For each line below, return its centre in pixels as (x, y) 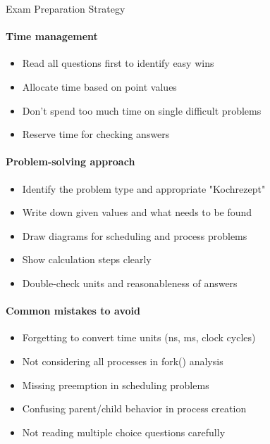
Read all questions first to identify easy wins (118, 63)
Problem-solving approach (70, 161)
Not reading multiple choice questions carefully (124, 432)
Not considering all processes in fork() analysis (123, 361)
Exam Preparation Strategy (66, 8)
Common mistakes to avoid (73, 311)
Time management (52, 36)
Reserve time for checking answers (96, 134)
